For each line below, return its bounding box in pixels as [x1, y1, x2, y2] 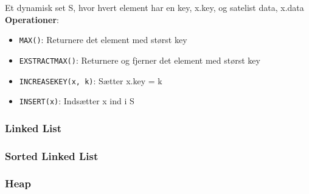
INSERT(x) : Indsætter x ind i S [19, 95, 134, 107]
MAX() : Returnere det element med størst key [19, 33, 187, 46]
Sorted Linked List [5, 148, 99, 163]
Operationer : [5, 13, 59, 25]
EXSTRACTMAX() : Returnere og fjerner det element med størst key [19, 53, 260, 66]
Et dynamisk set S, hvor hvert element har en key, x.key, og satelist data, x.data [5, 1, 304, 13]
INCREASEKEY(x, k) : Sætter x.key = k [19, 74, 162, 87]
